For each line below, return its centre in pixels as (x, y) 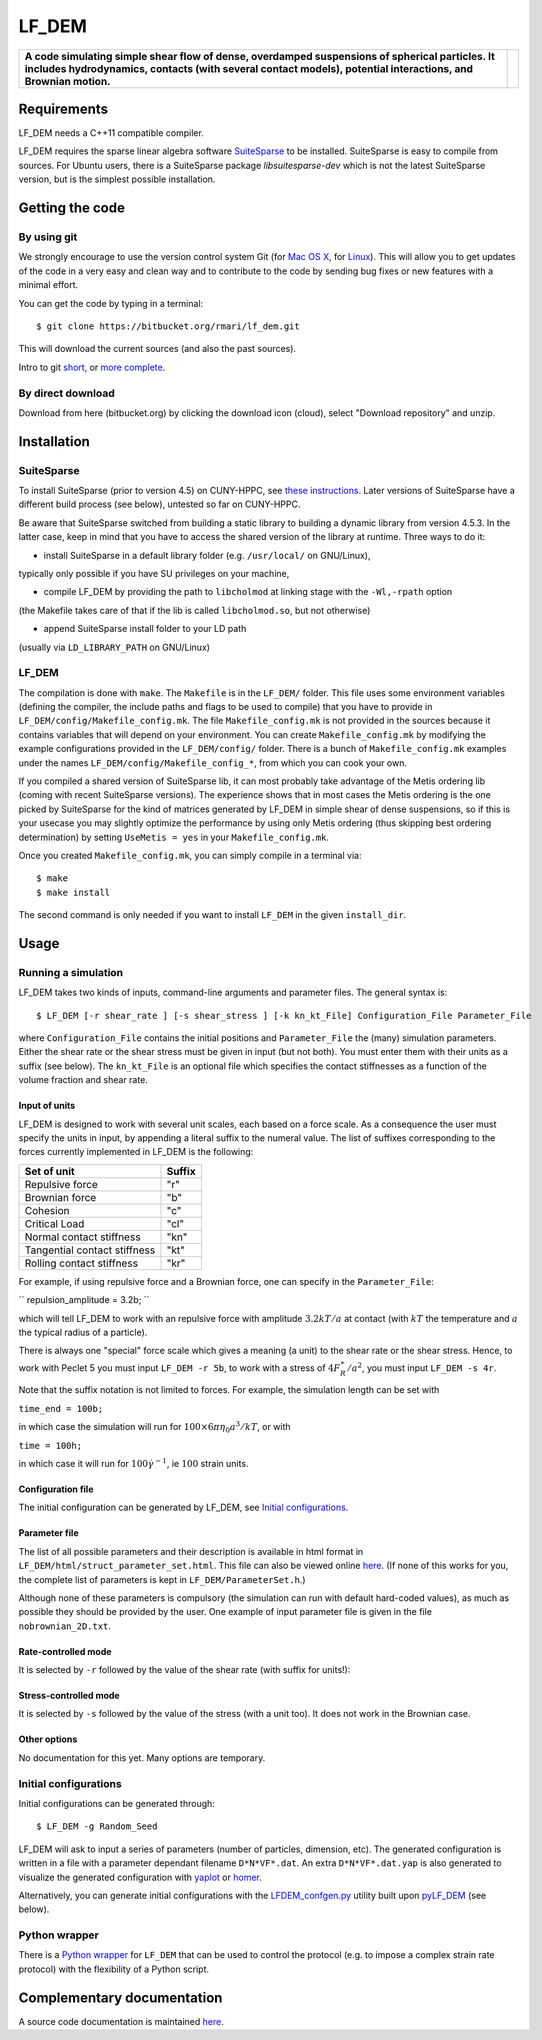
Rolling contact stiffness (81, 1263)
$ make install (73, 892)
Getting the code (71, 208)
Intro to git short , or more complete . (92, 367)
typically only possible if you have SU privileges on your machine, (154, 573)
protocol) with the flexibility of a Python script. (114, 1969)
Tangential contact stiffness (90, 1250)
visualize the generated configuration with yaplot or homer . (140, 1877)
